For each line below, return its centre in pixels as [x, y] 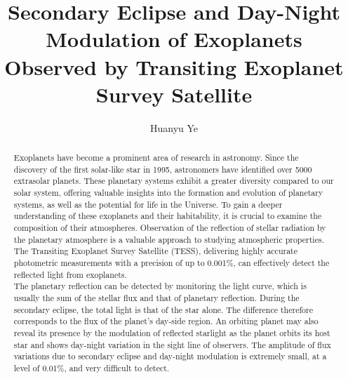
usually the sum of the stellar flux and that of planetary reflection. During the [156, 297]
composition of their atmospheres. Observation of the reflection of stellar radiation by [170, 228]
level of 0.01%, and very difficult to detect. [92, 367]
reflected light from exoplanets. [70, 274]
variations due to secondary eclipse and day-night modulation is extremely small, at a [170, 356]
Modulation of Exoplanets [174, 39]
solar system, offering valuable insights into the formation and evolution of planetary [168, 193]
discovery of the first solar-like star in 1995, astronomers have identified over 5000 [163, 169]
